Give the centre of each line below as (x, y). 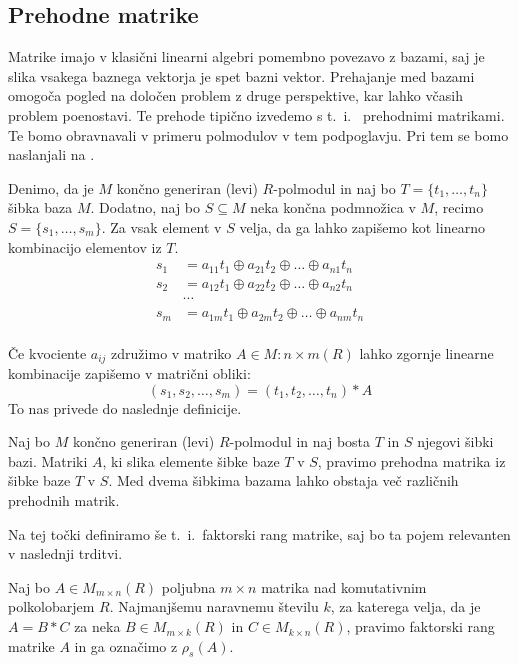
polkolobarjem (51, 606)
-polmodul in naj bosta (300, 441)
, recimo (459, 207)
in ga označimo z (126, 645)
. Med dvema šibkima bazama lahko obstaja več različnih (283, 480)
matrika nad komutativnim (344, 586)
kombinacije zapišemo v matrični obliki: (129, 373)
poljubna (188, 586)
